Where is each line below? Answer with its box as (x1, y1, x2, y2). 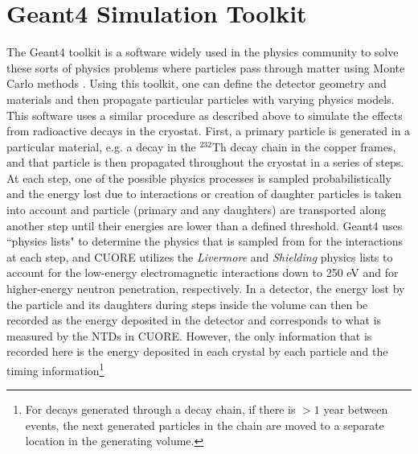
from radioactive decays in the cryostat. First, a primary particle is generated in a (6, 122, 411, 139)
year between (323, 401, 388, 418)
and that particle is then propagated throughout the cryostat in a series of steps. (6, 154, 404, 171)
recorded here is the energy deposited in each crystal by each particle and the (6, 343, 388, 360)
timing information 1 (6, 360, 104, 378)
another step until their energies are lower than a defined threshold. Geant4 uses (6, 217, 403, 233)
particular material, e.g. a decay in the (6, 138, 196, 155)
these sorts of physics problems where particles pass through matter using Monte (6, 59, 405, 76)
